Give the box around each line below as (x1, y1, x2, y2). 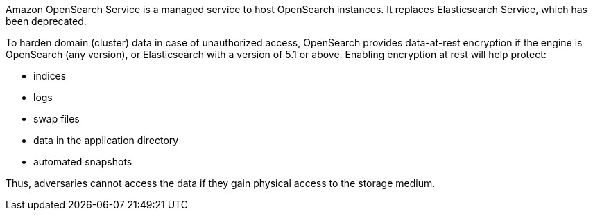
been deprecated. (6, 15, 87, 27)
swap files (33, 113, 80, 125)
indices (33, 70, 67, 82)
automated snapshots (33, 156, 132, 168)
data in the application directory (33, 134, 179, 146)
